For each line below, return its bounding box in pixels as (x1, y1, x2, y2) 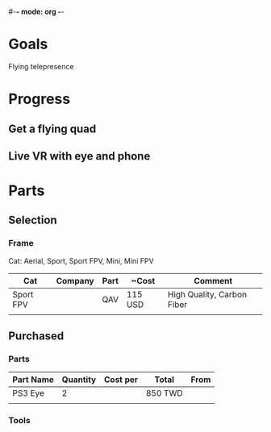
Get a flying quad (8, 122, 97, 135)
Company (56, 275, 94, 286)
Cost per (103, 374, 139, 385)
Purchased (8, 330, 65, 343)
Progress (8, 90, 71, 108)
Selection (8, 214, 58, 227)
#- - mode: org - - (8, 7, 65, 16)
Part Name (12, 374, 55, 385)
